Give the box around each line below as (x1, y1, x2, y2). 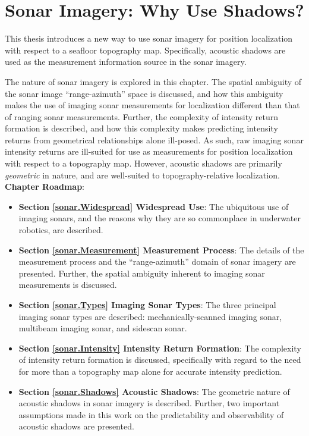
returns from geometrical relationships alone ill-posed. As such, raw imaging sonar (5, 133, 304, 146)
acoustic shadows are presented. (18, 420, 134, 432)
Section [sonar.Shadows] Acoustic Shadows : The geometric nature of (18, 385, 290, 397)
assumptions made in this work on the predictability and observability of (18, 408, 284, 421)
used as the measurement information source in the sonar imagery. (5, 55, 247, 68)
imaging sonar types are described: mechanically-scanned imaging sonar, (18, 310, 282, 322)
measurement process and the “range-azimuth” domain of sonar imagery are (18, 255, 296, 268)
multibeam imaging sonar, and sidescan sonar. (18, 322, 187, 334)
